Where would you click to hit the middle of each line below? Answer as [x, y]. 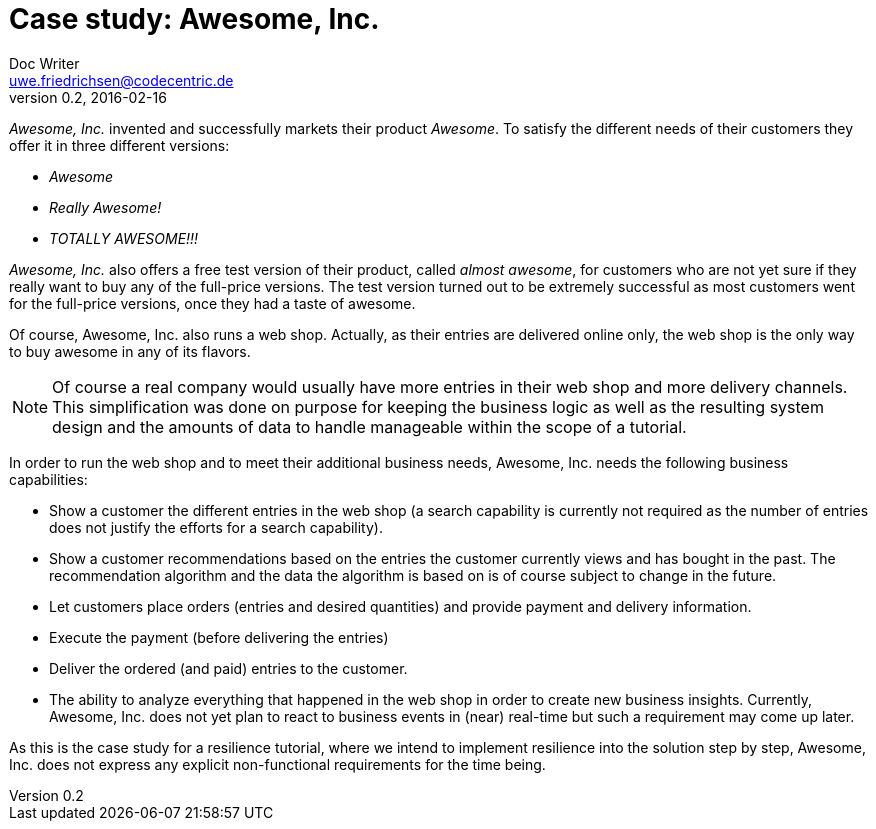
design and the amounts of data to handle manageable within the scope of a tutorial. [369, 426]
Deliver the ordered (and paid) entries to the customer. [228, 668]
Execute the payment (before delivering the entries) [219, 637]
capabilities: [48, 479]
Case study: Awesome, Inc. [194, 19]
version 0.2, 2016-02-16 [88, 97]
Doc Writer [44, 63]
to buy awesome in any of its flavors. [130, 351]
